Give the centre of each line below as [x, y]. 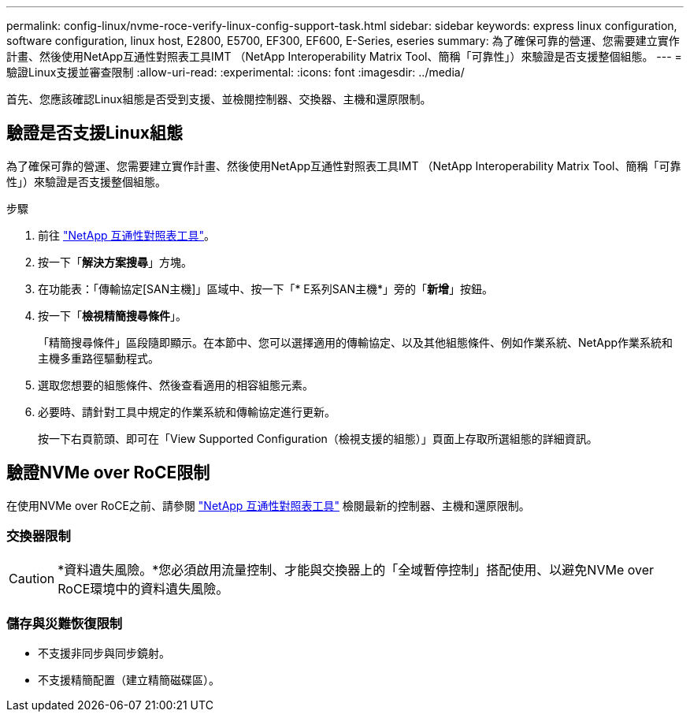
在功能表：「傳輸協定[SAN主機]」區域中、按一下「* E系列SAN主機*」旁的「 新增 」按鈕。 [265, 288]
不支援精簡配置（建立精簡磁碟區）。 [129, 680]
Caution [32, 579]
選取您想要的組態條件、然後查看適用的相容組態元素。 [176, 385]
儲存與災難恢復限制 [65, 623]
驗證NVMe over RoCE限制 [108, 473]
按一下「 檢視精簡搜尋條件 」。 [112, 315]
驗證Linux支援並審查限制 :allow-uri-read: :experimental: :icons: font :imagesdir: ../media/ [236, 72]
